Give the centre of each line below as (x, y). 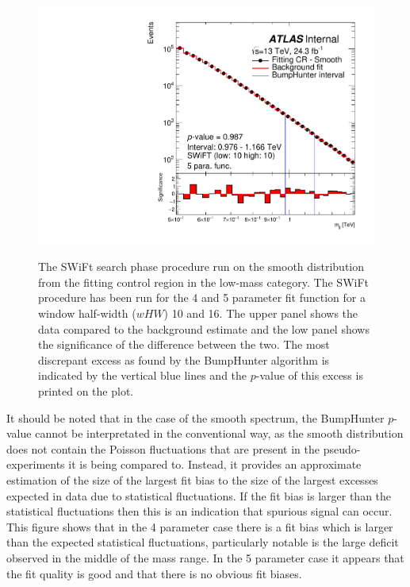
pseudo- (342, 448)
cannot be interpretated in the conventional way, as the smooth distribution (219, 433)
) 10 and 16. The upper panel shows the (261, 313)
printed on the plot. (86, 391)
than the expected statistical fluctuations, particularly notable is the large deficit (203, 542)
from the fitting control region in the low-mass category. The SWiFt (204, 282)
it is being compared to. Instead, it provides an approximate (215, 464)
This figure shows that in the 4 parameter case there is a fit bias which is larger (200, 526)
